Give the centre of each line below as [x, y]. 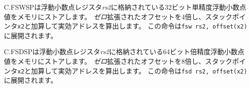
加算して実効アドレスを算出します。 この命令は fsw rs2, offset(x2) [139, 26]
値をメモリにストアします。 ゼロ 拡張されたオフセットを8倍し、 [105, 61]
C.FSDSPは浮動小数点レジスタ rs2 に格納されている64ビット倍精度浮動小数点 [124, 51]
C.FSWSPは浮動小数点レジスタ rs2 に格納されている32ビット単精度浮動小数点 [125, 7]
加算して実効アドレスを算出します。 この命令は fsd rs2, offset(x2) [139, 70]
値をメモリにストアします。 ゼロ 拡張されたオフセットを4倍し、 [105, 16]
